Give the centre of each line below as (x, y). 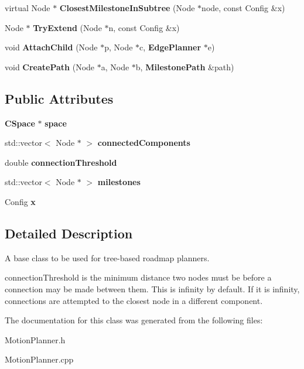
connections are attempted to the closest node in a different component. (134, 300)
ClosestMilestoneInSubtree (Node (127, 8)
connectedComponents (144, 143)
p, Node (119, 47)
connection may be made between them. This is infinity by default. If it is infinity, (152, 288)
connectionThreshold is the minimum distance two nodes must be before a (138, 277)
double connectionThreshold (61, 162)
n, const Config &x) (144, 27)
